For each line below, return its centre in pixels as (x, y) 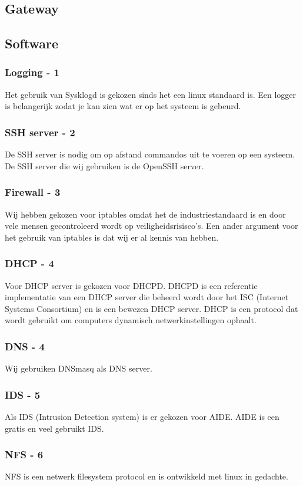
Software (32, 43)
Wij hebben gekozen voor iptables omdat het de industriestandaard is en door (145, 214)
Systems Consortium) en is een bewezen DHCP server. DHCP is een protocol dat (151, 308)
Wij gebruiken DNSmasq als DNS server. (79, 368)
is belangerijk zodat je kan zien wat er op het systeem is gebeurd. (123, 106)
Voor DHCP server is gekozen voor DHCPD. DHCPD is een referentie (131, 285)
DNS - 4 (25, 346)
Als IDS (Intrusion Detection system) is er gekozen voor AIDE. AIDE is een (142, 416)
